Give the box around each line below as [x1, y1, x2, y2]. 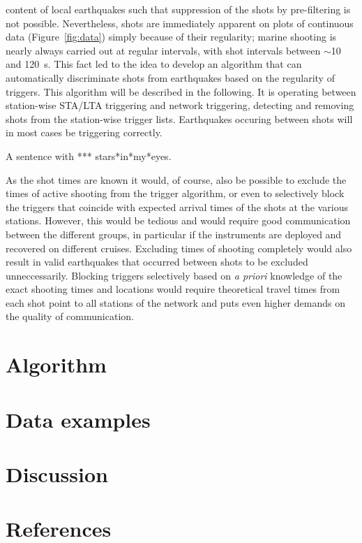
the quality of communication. [6, 309, 134, 324]
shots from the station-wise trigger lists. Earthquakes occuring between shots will [6, 111, 353, 126]
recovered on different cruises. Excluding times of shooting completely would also [6, 240, 352, 255]
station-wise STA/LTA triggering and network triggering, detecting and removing [6, 98, 354, 113]
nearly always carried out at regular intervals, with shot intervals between [6, 43, 321, 57]
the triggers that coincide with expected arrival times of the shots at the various [6, 199, 348, 214]
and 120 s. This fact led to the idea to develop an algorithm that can [6, 57, 302, 71]
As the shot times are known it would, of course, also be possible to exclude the [6, 172, 347, 187]
